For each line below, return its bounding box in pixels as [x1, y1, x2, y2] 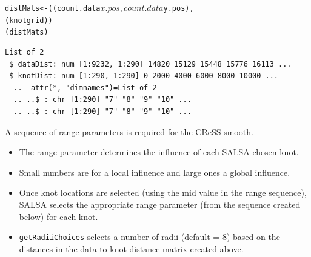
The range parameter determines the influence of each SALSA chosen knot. [19, 145, 299, 158]
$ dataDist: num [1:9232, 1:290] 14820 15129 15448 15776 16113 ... [9, 59, 292, 68]
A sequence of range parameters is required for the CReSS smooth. [5, 125, 253, 138]
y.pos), [163, 4, 194, 13]
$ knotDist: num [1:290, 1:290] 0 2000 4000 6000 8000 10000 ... [9, 72, 279, 81]
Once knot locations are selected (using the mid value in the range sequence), [19, 186, 307, 199]
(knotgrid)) [5, 16, 53, 25]
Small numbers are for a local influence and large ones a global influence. [19, 165, 290, 178]
